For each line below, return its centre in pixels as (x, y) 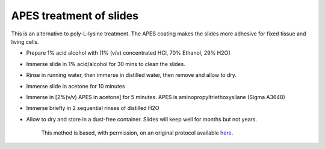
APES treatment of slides (75, 16)
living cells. (25, 41)
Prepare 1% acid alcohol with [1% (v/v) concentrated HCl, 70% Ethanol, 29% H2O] (128, 53)
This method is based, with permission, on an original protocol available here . (137, 133)
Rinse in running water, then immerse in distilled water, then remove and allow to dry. (132, 75)
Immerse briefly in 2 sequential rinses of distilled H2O (93, 108)
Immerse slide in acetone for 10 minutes (76, 86)
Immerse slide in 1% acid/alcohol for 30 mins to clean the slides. (106, 64)
